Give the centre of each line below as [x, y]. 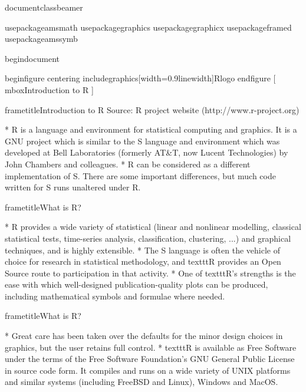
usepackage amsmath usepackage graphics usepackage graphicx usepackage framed [148, 27]
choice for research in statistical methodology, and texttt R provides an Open [143, 261]
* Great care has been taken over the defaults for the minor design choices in [144, 336]
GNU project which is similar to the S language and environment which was [142, 141]
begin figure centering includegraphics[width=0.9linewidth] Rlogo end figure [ [140, 78]
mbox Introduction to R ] [49, 89]
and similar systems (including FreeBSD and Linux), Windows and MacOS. [142, 382]
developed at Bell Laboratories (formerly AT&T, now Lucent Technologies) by [147, 152]
